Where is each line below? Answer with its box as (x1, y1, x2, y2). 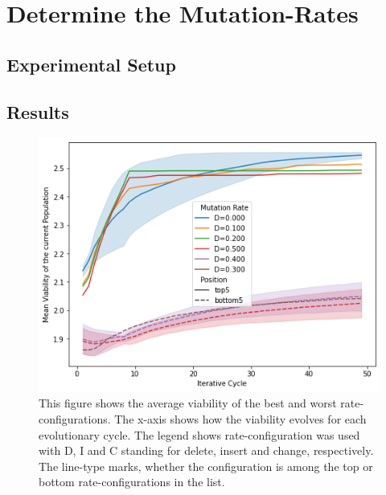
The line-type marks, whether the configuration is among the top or (39, 457, 373, 474)
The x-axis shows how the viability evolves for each (114, 411, 367, 427)
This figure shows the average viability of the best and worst (39, 395, 337, 411)
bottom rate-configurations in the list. (39, 473, 225, 490)
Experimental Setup (6, 51, 176, 76)
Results (6, 99, 69, 124)
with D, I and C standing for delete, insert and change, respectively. (39, 442, 374, 459)
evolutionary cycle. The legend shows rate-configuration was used (39, 426, 360, 443)
